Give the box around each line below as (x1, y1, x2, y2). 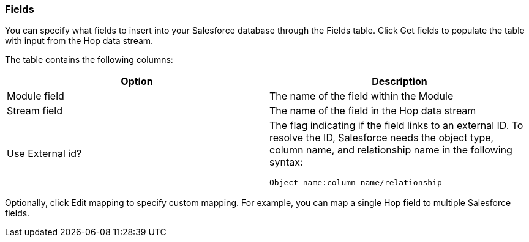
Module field (7, 90, 64, 103)
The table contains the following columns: (5, 54, 173, 65)
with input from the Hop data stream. (5, 35, 154, 46)
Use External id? (7, 147, 82, 159)
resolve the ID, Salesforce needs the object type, (269, 131, 494, 144)
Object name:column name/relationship (269, 178, 442, 188)
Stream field (7, 105, 63, 117)
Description (372, 75, 427, 88)
